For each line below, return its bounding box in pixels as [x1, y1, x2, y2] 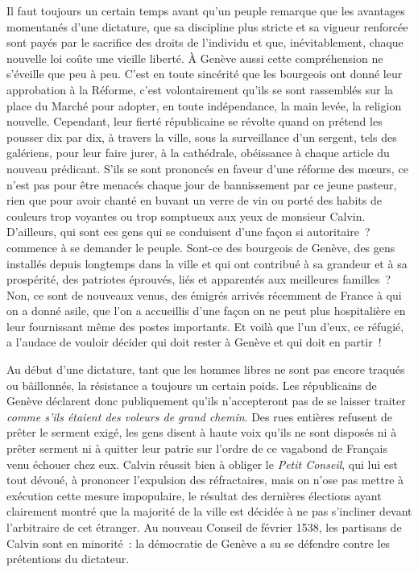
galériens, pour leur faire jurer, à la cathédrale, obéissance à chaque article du [6, 144, 390, 161]
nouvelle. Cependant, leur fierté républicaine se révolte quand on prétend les [6, 113, 383, 130]
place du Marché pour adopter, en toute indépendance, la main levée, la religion [6, 97, 402, 114]
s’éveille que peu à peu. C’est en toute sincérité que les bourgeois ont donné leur [6, 65, 403, 82]
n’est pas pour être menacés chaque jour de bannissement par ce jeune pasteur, [6, 176, 397, 193]
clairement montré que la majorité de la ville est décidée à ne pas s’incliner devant [6, 503, 412, 520]
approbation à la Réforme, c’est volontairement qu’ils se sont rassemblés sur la [6, 81, 394, 97]
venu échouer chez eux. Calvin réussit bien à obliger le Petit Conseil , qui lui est [6, 455, 398, 472]
